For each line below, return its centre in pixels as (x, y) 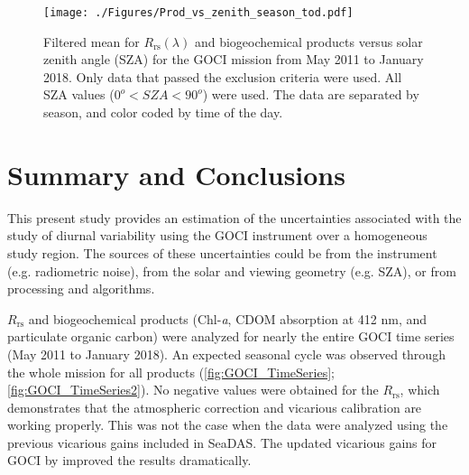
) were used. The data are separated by (311, 94)
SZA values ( (79, 94)
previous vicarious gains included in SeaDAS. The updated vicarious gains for (222, 442)
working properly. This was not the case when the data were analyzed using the (228, 425)
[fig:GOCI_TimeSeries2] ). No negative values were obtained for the (193, 390)
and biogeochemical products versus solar (308, 41)
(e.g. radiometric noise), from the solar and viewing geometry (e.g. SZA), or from (232, 270)
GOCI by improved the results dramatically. (129, 460)
